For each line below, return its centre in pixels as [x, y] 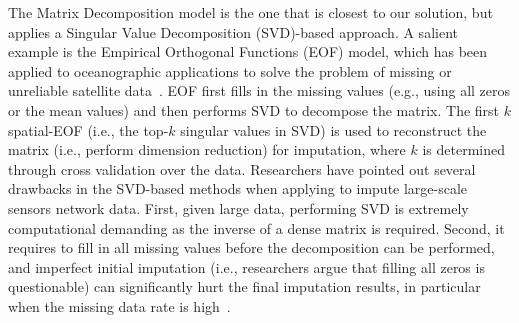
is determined [464, 149]
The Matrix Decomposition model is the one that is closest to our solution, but [250, 12]
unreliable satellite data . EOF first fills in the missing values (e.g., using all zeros [259, 90]
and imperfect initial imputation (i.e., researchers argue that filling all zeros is [246, 266]
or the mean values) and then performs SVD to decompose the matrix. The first [254, 109]
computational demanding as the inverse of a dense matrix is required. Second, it [256, 227]
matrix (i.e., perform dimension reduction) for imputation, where [207, 149]
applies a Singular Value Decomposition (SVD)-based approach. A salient [233, 31]
